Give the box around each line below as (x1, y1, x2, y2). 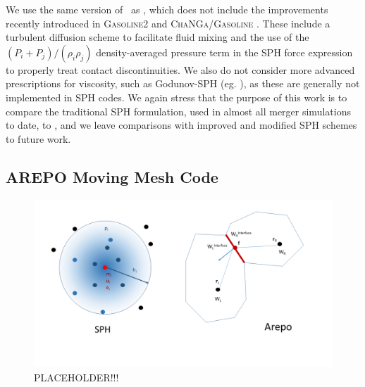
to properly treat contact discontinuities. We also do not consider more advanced (6, 62, 355, 77)
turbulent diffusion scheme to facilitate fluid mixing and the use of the (6, 30, 309, 44)
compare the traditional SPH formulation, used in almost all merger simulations (6, 103, 351, 118)
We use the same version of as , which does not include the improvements (6, 2, 328, 16)
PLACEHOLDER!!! (34, 369, 119, 384)
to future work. (6, 131, 71, 146)
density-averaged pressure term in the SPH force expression (96, 44, 353, 59)
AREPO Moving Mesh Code (6, 165, 218, 187)
